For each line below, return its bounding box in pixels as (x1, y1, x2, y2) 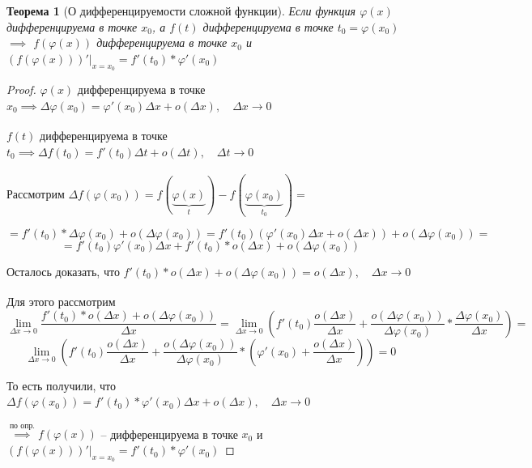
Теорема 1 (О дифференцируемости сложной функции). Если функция (6, 2, 356, 19)
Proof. (6, 80, 36, 97)
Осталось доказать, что (6, 262, 120, 279)
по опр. (9, 421, 36, 430)
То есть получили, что (6, 377, 116, 394)
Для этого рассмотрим (6, 293, 116, 310)
